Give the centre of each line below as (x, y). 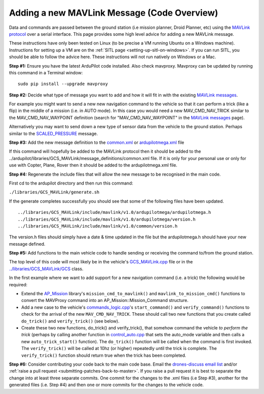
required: (18, 284)
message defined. (27, 244)
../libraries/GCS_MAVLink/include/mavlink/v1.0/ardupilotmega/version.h (107, 219)
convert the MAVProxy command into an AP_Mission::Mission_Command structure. (105, 301)
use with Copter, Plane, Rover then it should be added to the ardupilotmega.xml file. (93, 165)
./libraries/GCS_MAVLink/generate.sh (54, 192)
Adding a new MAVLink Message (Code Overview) (114, 13)
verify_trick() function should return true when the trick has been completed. (104, 355)
